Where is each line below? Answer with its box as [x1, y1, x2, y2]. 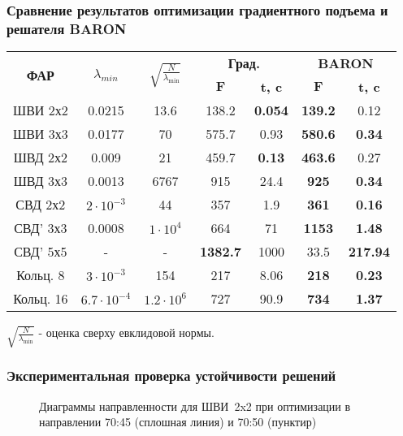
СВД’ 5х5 [14, 242, 67, 261]
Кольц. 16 [13, 289, 68, 309]
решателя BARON [6, 18, 127, 38]
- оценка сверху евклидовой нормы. [38, 324, 214, 341]
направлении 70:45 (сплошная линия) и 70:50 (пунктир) [39, 413, 317, 430]
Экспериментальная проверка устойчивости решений [6, 365, 336, 386]
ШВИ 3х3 [13, 124, 68, 144]
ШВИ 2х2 [13, 101, 68, 120]
